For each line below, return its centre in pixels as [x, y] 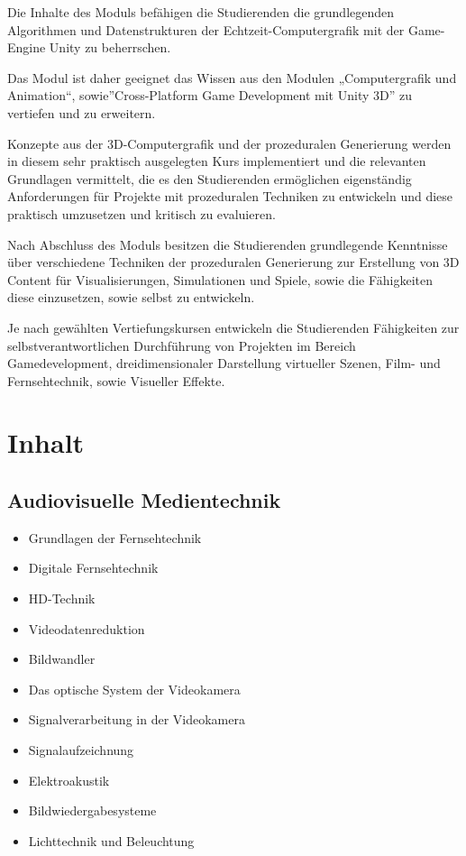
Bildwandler [62, 659]
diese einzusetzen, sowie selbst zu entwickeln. [131, 297]
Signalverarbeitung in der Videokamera [137, 719]
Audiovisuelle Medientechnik [144, 500]
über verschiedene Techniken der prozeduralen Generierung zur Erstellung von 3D [233, 262]
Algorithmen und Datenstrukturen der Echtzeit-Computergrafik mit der [206, 29]
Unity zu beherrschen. [110, 47]
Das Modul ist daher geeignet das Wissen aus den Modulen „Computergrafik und [232, 77]
